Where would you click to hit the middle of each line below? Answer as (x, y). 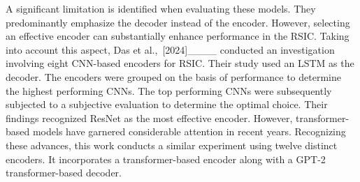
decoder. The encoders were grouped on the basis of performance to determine (173, 76)
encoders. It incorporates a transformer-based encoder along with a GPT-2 (166, 159)
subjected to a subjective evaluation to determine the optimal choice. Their (167, 104)
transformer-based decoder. (64, 173)
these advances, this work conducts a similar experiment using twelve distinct (172, 145)
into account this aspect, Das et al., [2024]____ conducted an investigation (170, 49)
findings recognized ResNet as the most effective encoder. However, (149, 117)
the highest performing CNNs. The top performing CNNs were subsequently (169, 90)
